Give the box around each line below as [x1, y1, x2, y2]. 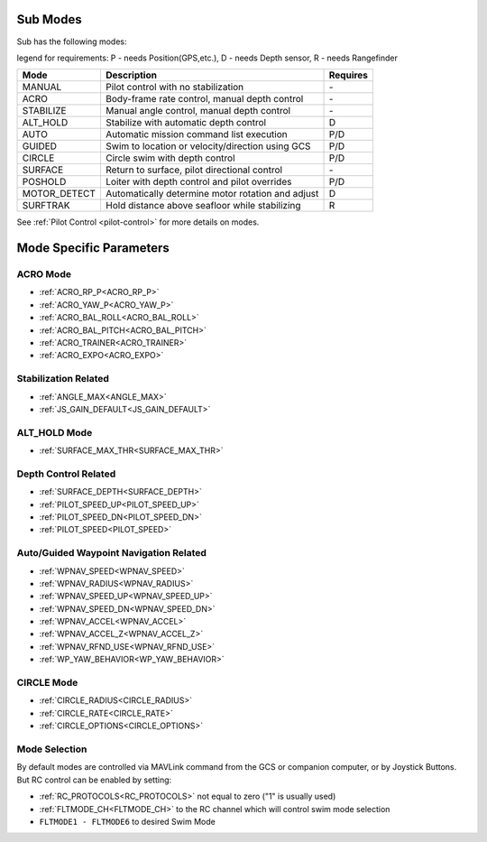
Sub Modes [16, 12, 82, 27]
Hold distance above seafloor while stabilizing [105, 199, 301, 212]
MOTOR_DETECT [22, 188, 96, 200]
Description [105, 69, 158, 81]
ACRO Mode [16, 268, 72, 281]
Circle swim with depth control [105, 152, 235, 164]
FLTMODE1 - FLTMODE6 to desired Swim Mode [39, 816, 216, 827]
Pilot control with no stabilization [105, 81, 244, 94]
